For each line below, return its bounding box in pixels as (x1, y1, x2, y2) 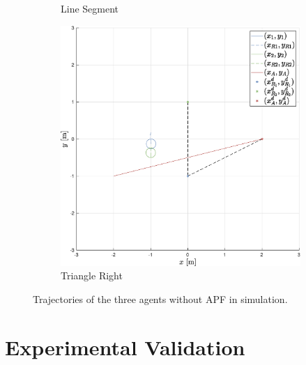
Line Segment (61, 1, 119, 15)
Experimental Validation (5, 332, 245, 361)
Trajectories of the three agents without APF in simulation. (33, 291, 288, 306)
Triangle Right (61, 268, 123, 283)
